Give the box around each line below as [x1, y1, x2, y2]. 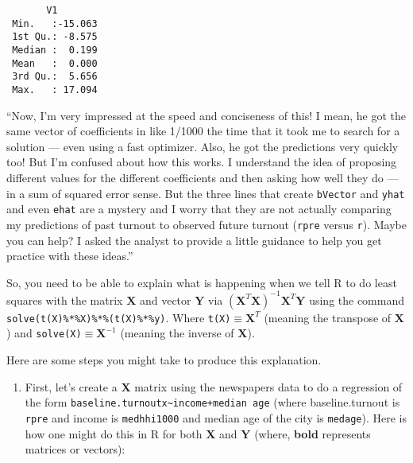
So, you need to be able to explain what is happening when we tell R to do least [6, 274, 397, 290]
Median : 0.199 [12, 44, 98, 56]
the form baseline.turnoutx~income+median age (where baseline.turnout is [25, 394, 400, 410]
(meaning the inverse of [120, 325, 234, 341]
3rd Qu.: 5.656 [12, 71, 98, 83]
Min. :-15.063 [12, 18, 98, 29]
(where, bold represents [254, 425, 371, 442]
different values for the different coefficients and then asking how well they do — [6, 169, 399, 185]
